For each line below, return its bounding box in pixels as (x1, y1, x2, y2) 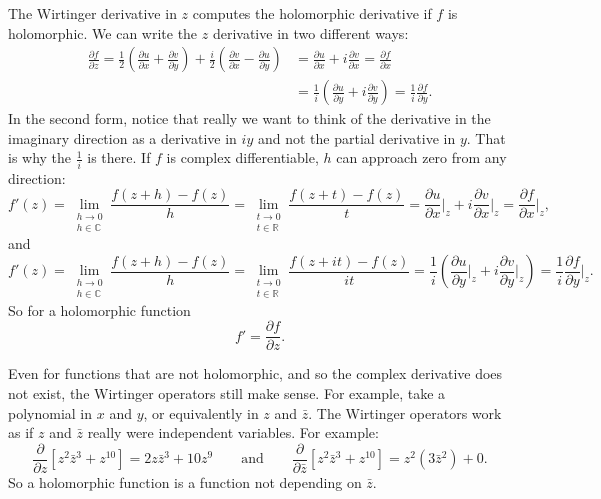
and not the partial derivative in (257, 127, 456, 148)
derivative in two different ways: (212, 22, 409, 43)
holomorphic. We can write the (8, 22, 198, 43)
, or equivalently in (143, 402, 259, 423)
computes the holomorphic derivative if (192, 3, 432, 23)
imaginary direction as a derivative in (8, 127, 237, 148)
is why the (8, 147, 72, 168)
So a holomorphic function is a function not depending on (8, 471, 362, 492)
